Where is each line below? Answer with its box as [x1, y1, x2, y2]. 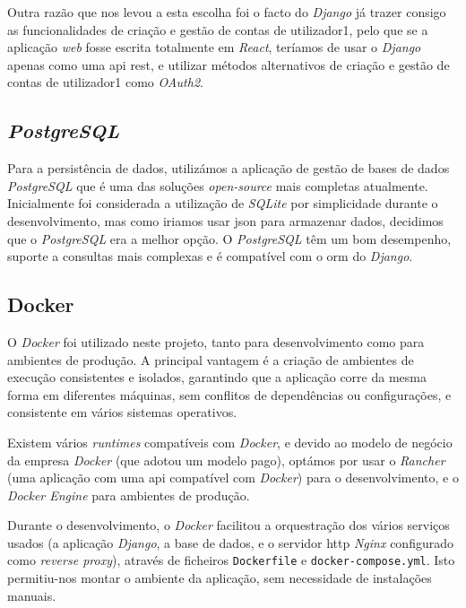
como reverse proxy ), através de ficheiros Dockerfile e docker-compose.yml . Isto [7, 551, 455, 569]
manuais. [7, 586, 56, 604]
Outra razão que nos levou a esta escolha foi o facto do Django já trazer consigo [7, 3, 446, 21]
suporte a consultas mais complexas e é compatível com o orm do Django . [7, 247, 413, 265]
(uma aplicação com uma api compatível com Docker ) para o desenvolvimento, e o [7, 468, 459, 487]
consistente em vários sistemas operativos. [7, 403, 237, 421]
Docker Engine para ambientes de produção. [7, 485, 250, 504]
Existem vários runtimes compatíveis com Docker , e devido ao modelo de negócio [7, 432, 453, 451]
